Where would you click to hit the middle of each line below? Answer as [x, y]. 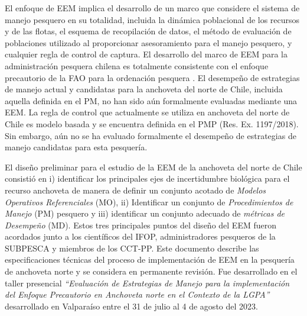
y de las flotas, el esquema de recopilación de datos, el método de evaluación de [148, 31]
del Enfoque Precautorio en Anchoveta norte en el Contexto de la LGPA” [137, 294]
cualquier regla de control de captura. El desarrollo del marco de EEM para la [146, 54]
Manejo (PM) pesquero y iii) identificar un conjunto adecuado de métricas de [145, 213]
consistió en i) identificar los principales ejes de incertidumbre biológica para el [147, 178]
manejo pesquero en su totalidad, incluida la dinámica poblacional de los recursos [152, 19]
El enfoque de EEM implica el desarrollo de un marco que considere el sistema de [152, 8]
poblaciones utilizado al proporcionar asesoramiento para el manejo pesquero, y [148, 42]
